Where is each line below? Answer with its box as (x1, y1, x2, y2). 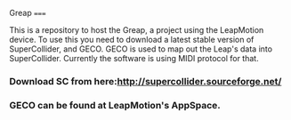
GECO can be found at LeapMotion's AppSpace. (9, 99, 221, 111)
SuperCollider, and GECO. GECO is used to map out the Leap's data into (9, 44, 273, 54)
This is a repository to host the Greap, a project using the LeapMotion (9, 25, 264, 35)
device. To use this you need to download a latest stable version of (9, 35, 255, 44)
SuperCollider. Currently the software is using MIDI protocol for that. (9, 53, 260, 63)
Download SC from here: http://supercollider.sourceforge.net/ (9, 75, 282, 87)
